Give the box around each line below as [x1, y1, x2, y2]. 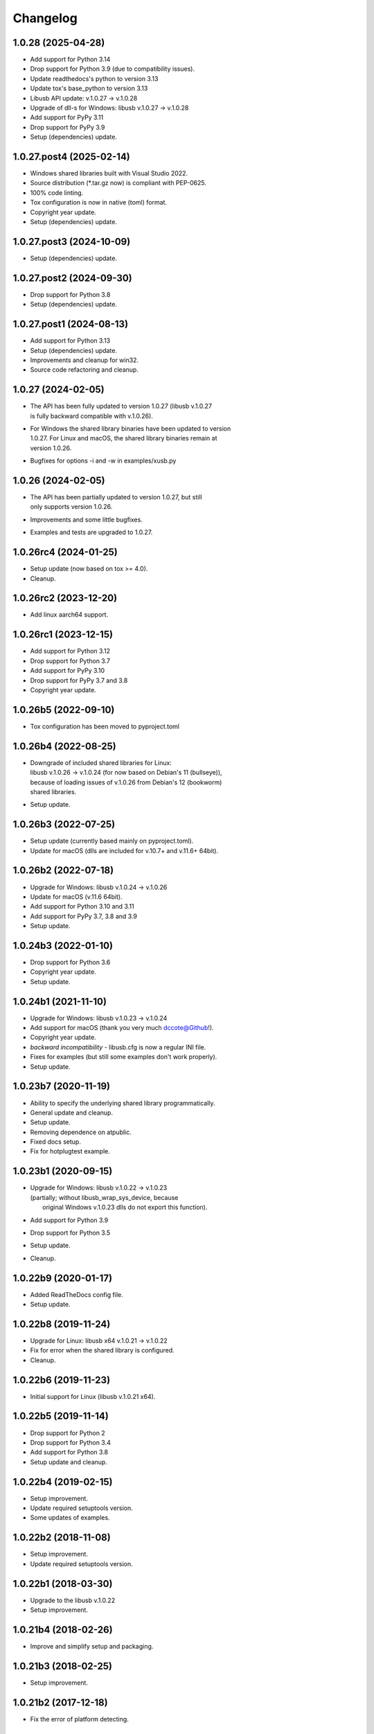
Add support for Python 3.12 [30, 647, 111, 655]
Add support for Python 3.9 [30, 1216, 109, 1224]
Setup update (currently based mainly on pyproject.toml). [30, 836, 194, 845]
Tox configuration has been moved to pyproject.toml [30, 722, 180, 730]
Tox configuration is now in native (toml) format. [30, 198, 168, 207]
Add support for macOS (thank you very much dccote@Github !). [30, 1024, 214, 1032]
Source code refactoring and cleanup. [30, 366, 139, 374]
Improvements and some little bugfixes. [30, 515, 143, 524]
